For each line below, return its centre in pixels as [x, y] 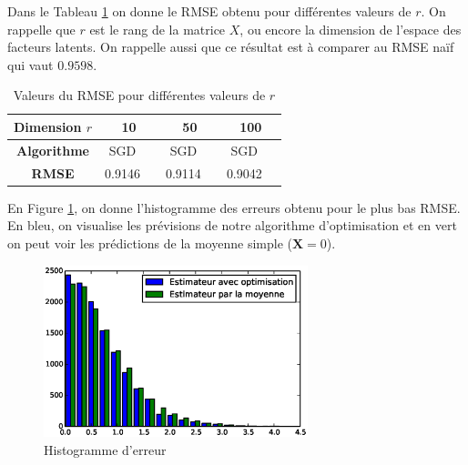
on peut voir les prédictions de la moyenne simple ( [150, 243]
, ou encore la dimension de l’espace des [351, 29]
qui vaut [31, 64]
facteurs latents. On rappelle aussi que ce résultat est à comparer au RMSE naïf [231, 47]
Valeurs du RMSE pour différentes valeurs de [139, 95]
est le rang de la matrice [158, 29]
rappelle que [41, 29]
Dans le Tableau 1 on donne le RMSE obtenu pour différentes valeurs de [209, 11]
